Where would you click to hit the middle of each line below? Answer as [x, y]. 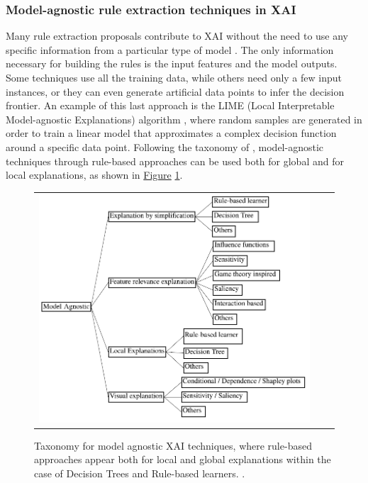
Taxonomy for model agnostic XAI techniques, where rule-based [173, 445]
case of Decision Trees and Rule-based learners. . [140, 473]
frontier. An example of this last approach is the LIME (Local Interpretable [170, 105]
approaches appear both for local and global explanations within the [183, 459]
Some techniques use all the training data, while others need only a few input [174, 77]
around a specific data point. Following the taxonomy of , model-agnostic [165, 146]
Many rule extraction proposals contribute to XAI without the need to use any [177, 36]
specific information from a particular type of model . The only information [170, 49]
